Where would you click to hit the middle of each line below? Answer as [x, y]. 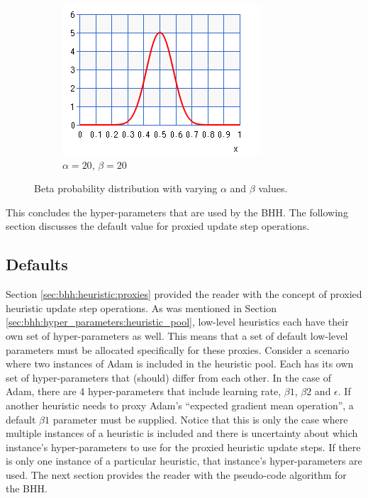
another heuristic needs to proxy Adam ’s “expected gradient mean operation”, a [180, 405]
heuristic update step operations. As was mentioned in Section [141, 308]
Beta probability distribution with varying [126, 188]
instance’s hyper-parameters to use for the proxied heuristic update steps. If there [183, 447]
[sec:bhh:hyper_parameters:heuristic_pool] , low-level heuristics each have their [177, 322]
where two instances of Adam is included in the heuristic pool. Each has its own [180, 364]
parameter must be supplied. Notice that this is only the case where [200, 419]
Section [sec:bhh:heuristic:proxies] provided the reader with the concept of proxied [184, 294]
